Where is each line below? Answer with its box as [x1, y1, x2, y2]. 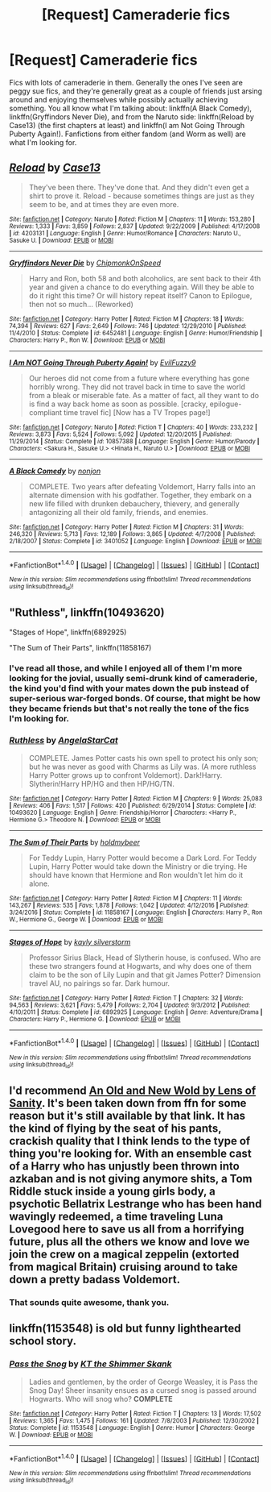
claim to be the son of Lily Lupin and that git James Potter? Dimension [28, 970, 261, 979]
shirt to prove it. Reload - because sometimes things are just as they [28, 191, 255, 201]
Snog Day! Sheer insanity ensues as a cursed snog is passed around [28, 1385, 257, 1395]
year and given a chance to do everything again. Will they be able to [28, 282, 255, 292]
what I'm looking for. [9, 137, 77, 147]
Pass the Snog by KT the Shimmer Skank [9, 1358, 172, 1369]
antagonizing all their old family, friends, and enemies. [28, 507, 208, 517]
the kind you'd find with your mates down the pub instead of [9, 683, 249, 694]
